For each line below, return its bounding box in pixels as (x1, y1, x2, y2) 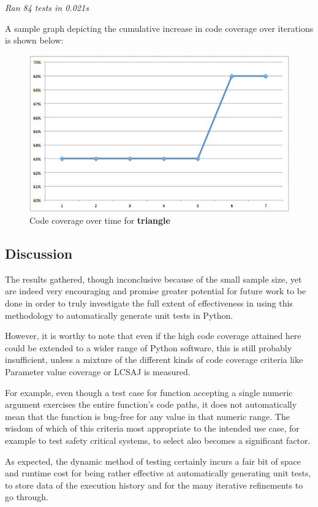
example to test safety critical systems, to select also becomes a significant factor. (5, 433, 311, 446)
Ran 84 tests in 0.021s (5, 1, 89, 13)
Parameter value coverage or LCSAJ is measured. (5, 365, 191, 378)
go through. (5, 490, 48, 503)
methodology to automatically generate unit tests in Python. (5, 308, 233, 321)
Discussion (5, 244, 73, 263)
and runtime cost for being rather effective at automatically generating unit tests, (5, 467, 311, 479)
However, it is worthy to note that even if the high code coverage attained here (5, 329, 301, 342)
